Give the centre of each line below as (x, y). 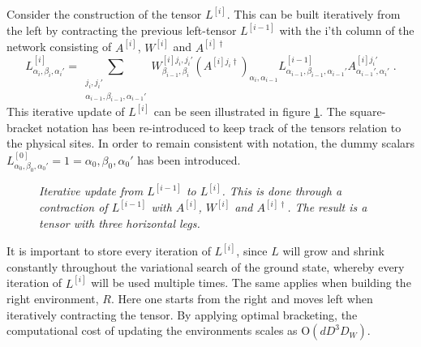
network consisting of (59, 47)
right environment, (53, 299)
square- (368, 111)
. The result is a (327, 207)
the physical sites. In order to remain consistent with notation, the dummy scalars (211, 143)
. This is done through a (282, 191)
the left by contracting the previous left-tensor (122, 30)
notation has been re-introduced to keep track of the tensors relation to (224, 127)
